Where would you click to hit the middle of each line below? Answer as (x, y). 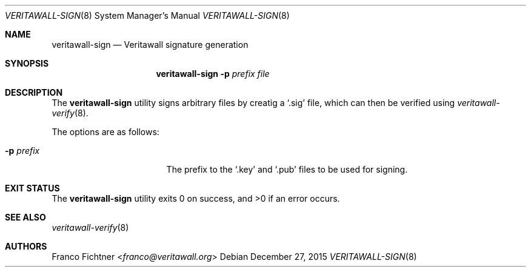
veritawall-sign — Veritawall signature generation (150, 45)
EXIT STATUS (32, 188)
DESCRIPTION (34, 92)
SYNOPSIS (27, 63)
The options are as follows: (105, 132)
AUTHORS (26, 246)
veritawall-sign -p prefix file (213, 74)
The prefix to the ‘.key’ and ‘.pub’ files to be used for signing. (287, 169)
